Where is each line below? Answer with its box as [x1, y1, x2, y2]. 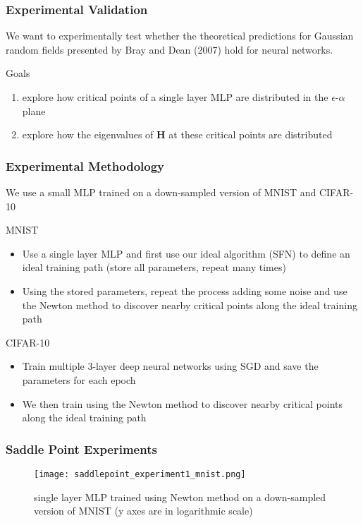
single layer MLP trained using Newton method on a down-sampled [34, 489, 326, 504]
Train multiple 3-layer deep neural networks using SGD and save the [22, 359, 319, 373]
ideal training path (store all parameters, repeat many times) [22, 260, 286, 275]
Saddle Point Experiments [6, 440, 157, 457]
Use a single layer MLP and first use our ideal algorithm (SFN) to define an [22, 246, 350, 260]
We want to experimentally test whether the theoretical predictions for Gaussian [6, 28, 354, 43]
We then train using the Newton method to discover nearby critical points [22, 396, 343, 411]
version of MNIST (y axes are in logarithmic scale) [34, 503, 253, 518]
